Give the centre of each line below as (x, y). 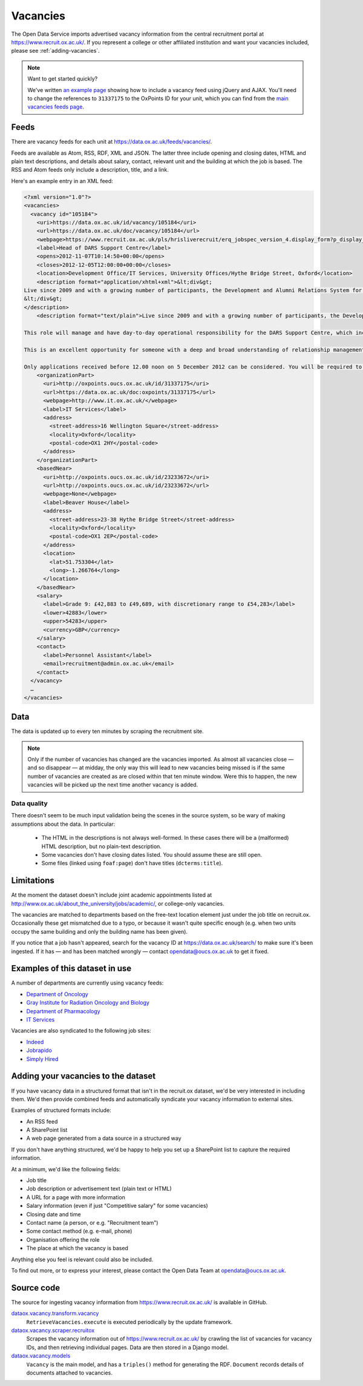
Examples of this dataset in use (71, 969)
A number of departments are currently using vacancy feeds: (87, 983)
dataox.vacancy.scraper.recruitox (53, 1330)
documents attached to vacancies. (70, 1373)
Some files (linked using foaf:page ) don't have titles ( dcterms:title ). (132, 863)
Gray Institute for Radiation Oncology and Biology (88, 1003)
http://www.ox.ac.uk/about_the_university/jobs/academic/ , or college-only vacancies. (118, 903)
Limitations (33, 881)
